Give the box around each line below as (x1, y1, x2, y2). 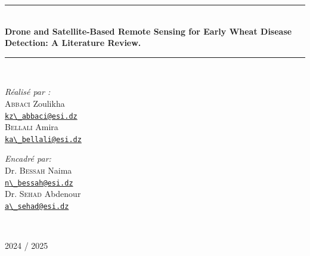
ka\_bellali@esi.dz (5, 135, 82, 144)
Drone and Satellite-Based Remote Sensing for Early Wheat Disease (5, 24, 292, 37)
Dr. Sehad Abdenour (5, 187, 81, 200)
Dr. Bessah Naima (5, 164, 72, 177)
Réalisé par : (5, 85, 51, 98)
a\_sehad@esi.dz (5, 202, 69, 211)
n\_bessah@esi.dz (5, 178, 73, 187)
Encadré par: (5, 152, 51, 165)
